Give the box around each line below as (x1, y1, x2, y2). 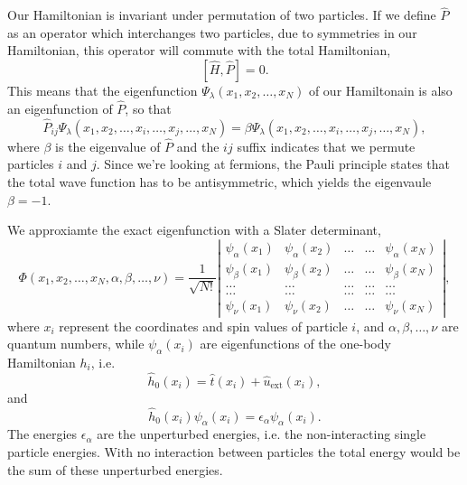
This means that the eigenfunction (7, 81, 198, 99)
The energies (7, 424, 78, 443)
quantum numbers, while (7, 334, 145, 353)
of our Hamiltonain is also (308, 81, 453, 99)
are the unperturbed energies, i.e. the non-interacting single (97, 424, 426, 443)
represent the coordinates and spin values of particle (59, 316, 348, 335)
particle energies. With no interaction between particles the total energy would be (7, 442, 461, 461)
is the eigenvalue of (55, 136, 161, 155)
